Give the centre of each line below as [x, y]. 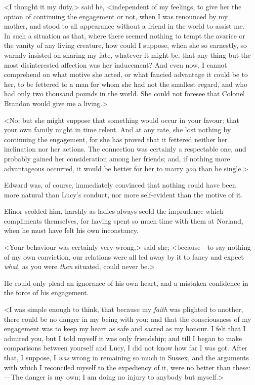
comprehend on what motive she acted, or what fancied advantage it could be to [126, 74]
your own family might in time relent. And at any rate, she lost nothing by [118, 130]
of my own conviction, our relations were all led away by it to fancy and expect [124, 256]
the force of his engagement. [46, 292]
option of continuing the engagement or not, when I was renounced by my [116, 16]
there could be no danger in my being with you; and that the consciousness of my [128, 319]
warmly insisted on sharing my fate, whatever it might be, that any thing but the [127, 55]
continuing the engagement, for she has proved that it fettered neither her [116, 139]
